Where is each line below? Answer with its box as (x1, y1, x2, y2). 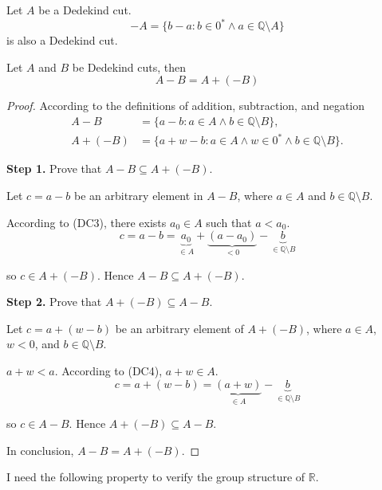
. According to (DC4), (54, 363, 163, 379)
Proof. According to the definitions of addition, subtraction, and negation (6, 97, 365, 114)
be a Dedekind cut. (38, 2, 132, 18)
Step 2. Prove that (6, 293, 102, 310)
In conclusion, (6, 441, 74, 458)
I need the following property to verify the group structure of (6, 468, 305, 485)
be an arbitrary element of (115, 319, 244, 336)
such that (206, 214, 252, 230)
